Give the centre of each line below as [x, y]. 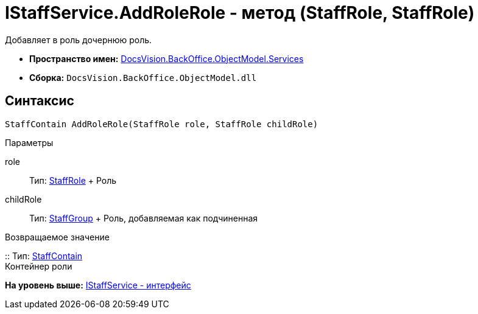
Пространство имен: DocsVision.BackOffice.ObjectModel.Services [167, 58]
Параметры [29, 142]
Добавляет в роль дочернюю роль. [79, 40]
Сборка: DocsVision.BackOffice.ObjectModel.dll [143, 77]
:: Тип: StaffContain [44, 256]
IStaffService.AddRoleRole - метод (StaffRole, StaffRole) [240, 13]
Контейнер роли [39, 266]
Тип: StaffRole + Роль [73, 180]
